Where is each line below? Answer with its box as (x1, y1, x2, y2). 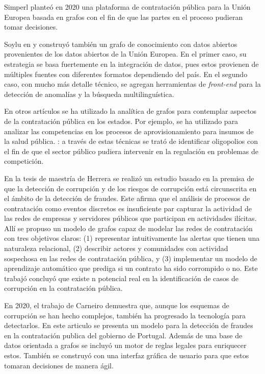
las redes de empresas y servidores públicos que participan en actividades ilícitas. (4, 213, 257, 223)
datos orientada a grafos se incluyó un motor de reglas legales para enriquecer (4, 340, 247, 351)
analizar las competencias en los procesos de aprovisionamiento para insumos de (4, 126, 254, 136)
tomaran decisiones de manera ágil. (4, 360, 114, 370)
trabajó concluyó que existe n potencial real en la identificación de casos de (4, 272, 238, 283)
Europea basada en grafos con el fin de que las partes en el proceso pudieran (4, 11, 243, 22)
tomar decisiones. (4, 21, 58, 32)
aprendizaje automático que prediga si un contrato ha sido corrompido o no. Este (4, 263, 258, 273)
